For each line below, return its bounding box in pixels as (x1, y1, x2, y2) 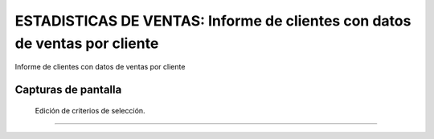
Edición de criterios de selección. (35, 105, 145, 115)
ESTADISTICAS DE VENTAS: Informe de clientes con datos (14, 12, 411, 30)
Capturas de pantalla (14, 83, 122, 97)
